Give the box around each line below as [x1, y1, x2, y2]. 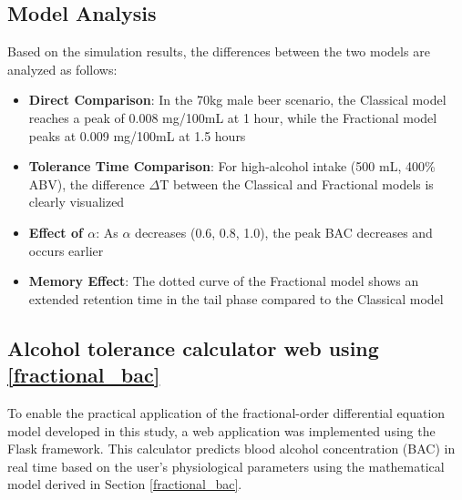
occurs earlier [28, 240, 104, 260]
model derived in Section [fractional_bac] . [7, 474, 242, 494]
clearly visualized [28, 192, 125, 211]
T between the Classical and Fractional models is [159, 174, 434, 193]
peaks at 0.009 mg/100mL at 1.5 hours [28, 126, 246, 145]
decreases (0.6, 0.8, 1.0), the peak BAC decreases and [135, 222, 433, 241]
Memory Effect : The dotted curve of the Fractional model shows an [28, 271, 419, 291]
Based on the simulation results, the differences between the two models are [7, 42, 430, 61]
